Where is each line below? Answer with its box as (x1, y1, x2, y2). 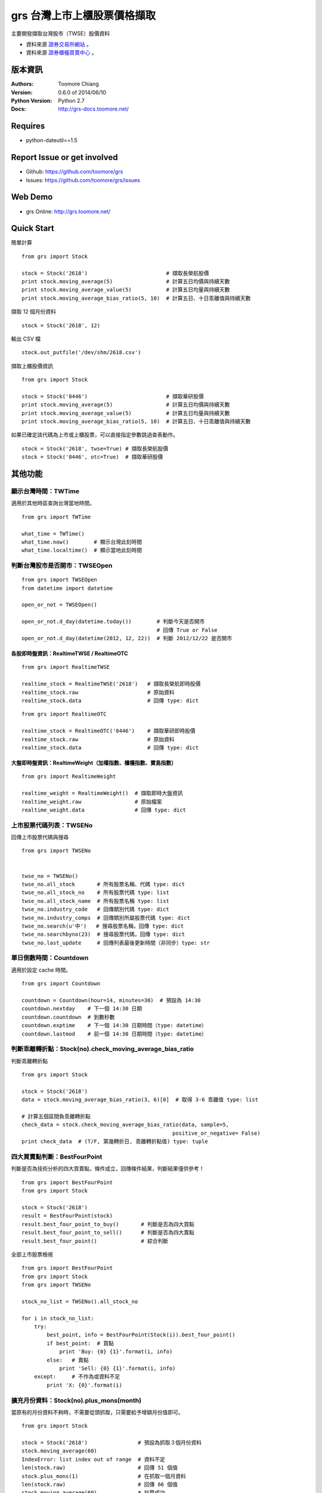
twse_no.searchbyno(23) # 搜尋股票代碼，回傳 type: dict (21, 931, 185, 938)
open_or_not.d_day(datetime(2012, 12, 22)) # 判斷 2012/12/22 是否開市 (21, 635, 233, 642)
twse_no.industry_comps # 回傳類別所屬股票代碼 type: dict (21, 914, 190, 921)
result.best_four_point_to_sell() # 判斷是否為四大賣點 (21, 1229, 195, 1236)
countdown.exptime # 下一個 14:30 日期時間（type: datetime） (21, 1022, 207, 1029)
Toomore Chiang (58, 81, 100, 88)
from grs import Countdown (21, 980, 101, 987)
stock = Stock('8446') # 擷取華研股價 (21, 393, 204, 400)
